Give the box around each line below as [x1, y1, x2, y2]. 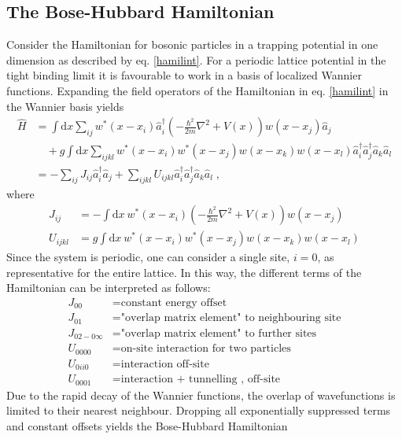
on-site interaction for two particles [120, 343, 291, 355]
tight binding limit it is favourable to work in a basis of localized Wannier [6, 67, 362, 83]
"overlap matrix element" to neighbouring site [120, 312, 341, 324]
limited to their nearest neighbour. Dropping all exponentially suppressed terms [6, 402, 391, 419]
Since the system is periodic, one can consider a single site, [6, 249, 290, 265]
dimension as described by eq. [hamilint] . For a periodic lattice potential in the [6, 51, 386, 68]
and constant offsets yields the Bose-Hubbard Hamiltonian [6, 418, 288, 434]
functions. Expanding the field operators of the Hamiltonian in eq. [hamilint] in [6, 82, 389, 98]
